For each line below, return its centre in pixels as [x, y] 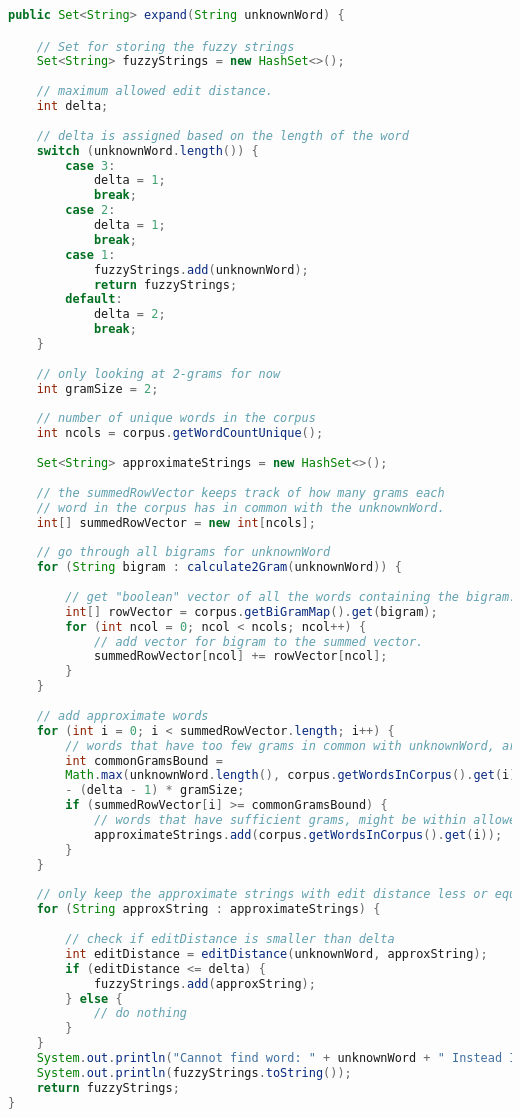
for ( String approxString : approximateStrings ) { [208, 909]
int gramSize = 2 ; [97, 388]
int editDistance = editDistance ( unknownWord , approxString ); [276, 953]
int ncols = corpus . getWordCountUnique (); [180, 433]
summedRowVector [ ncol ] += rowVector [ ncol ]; [240, 656]
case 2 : [90, 210]
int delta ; [72, 106]
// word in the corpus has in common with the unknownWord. [240, 507]
